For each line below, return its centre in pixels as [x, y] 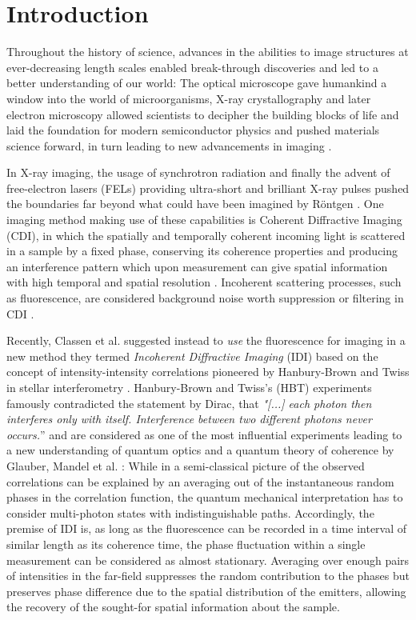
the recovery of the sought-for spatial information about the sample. [173, 607]
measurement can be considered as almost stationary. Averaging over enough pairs [208, 560]
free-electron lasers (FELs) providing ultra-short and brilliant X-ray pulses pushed [208, 188]
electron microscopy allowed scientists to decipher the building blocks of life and [203, 114]
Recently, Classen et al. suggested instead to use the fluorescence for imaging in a [206, 340]
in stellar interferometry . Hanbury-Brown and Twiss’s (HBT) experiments [189, 387]
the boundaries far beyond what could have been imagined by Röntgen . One [195, 204]
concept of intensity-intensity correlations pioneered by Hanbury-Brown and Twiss [208, 372]
